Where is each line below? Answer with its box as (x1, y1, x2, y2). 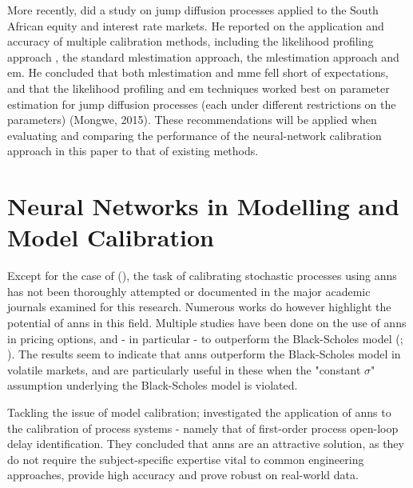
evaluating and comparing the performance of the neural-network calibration (7, 126, 382, 143)
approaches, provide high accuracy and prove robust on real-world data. (7, 466, 359, 483)
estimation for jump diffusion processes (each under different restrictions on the (7, 95, 396, 112)
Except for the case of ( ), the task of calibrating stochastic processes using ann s (7, 267, 397, 284)
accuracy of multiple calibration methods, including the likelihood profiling (7, 33, 374, 50)
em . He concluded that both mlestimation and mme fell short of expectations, (7, 64, 389, 81)
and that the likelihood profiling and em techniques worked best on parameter (7, 79, 390, 96)
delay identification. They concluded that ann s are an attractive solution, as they (7, 435, 404, 452)
